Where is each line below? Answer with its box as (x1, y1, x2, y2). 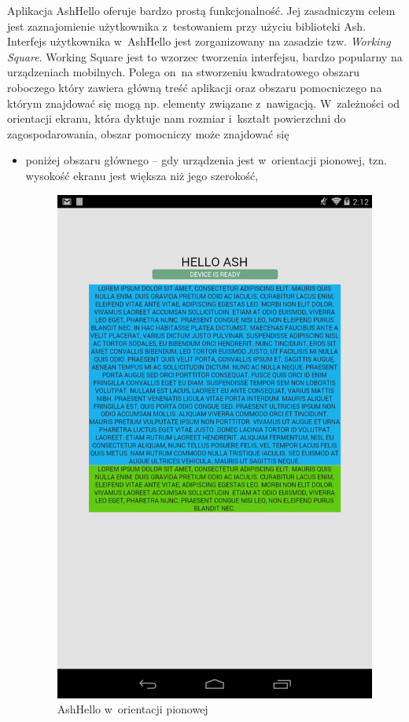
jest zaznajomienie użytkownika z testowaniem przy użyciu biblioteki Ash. (7, 17, 367, 34)
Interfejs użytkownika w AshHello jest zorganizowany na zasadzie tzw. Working (7, 33, 391, 50)
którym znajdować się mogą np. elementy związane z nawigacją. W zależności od (7, 94, 400, 111)
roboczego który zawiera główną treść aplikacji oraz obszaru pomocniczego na (7, 79, 382, 95)
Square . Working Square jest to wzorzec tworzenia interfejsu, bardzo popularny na (7, 48, 403, 64)
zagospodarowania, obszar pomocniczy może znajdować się (7, 125, 289, 142)
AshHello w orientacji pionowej (57, 701, 208, 717)
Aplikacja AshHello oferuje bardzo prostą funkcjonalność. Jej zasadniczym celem (7, 2, 396, 18)
